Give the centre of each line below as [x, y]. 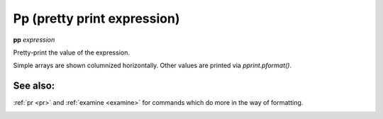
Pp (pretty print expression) [96, 18]
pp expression [34, 40]
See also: [34, 86]
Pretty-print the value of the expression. [72, 52]
